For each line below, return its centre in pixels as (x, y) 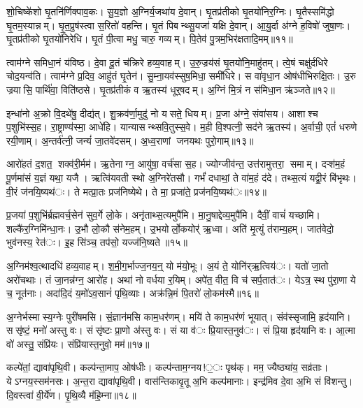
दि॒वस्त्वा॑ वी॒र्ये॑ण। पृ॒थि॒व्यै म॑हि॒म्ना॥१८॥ (71, 394)
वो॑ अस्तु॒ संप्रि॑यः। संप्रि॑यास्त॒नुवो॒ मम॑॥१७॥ (78, 343)
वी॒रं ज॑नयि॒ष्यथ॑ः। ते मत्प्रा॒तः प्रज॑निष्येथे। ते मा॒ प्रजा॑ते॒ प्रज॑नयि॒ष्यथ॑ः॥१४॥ (136, 191)
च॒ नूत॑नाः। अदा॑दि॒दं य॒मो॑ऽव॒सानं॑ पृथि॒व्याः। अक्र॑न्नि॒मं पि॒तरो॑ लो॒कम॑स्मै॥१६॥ (133, 293)
